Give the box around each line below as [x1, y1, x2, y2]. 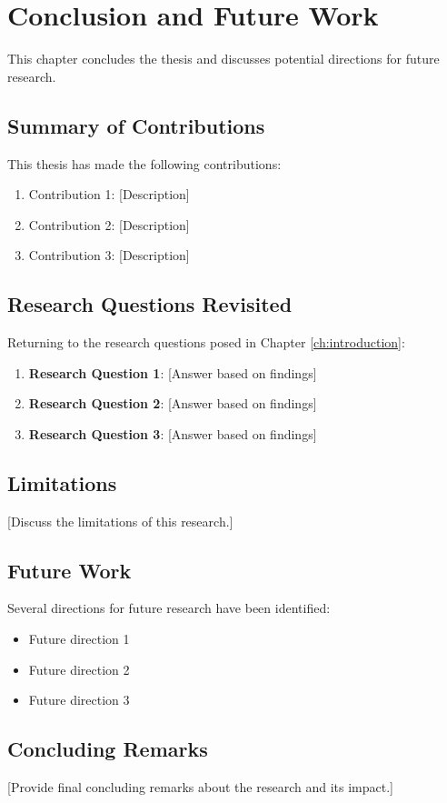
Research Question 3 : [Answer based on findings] [28, 424, 317, 443]
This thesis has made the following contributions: [7, 154, 282, 173]
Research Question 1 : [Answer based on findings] [28, 363, 317, 382]
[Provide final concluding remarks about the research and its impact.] [7, 778, 393, 797]
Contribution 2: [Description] [28, 215, 190, 234]
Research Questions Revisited [7, 290, 293, 318]
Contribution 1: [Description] [28, 185, 190, 204]
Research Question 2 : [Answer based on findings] [28, 394, 317, 413]
